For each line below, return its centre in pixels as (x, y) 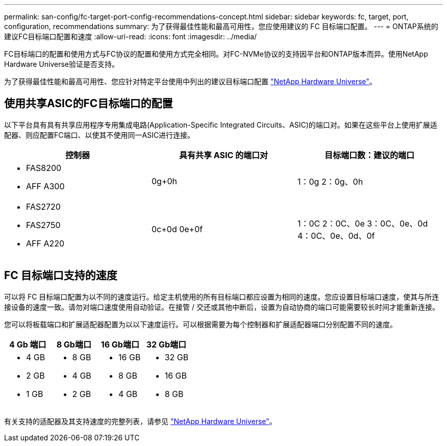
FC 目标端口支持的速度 (61, 276)
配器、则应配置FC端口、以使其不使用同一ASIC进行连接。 (100, 135)
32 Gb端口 (166, 344)
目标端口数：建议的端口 (369, 155)
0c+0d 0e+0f (177, 229)
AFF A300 (45, 186)
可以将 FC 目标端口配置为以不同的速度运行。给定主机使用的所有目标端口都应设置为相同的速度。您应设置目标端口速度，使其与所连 (222, 296)
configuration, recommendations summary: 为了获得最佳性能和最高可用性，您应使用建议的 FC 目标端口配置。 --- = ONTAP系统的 (221, 26)
